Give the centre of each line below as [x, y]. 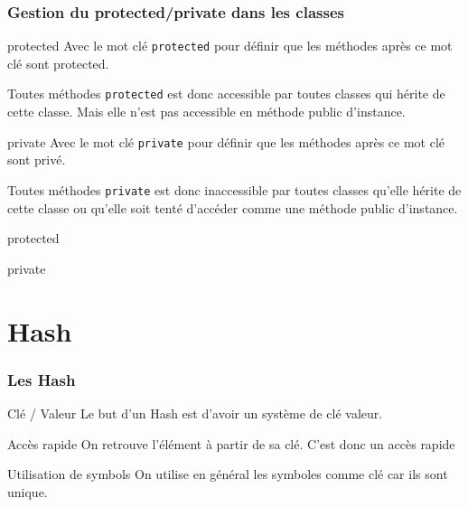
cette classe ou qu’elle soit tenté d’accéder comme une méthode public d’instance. [233, 207]
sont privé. [37, 160]
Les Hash [42, 379]
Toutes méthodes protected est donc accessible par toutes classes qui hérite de [226, 94]
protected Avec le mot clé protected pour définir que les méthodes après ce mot [230, 46]
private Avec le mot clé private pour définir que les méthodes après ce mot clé [226, 141]
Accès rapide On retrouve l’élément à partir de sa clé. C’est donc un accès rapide [231, 443]
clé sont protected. [58, 63]
